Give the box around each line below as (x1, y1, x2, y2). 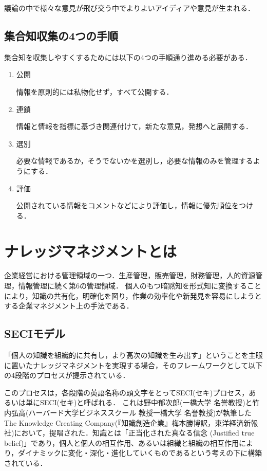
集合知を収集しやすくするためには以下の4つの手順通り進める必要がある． (4, 51, 252, 62)
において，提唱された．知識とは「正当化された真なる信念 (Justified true (14, 427, 255, 438)
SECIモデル (4, 325, 65, 341)
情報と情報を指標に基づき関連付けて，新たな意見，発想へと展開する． (16, 121, 253, 132)
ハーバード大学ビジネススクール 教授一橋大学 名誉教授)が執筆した (28, 407, 252, 418)
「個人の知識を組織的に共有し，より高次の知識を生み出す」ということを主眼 (4, 350, 263, 360)
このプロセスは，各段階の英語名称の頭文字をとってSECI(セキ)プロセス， (4, 387, 249, 397)
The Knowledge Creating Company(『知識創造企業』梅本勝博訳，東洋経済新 (4, 417, 251, 428)
